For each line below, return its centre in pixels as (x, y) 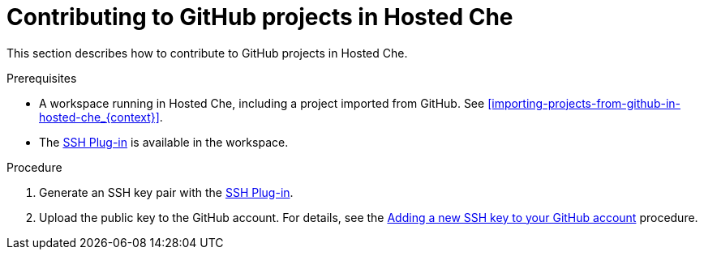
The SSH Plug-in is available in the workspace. (164, 142)
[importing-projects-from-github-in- (584, 103)
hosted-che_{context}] (99, 117)
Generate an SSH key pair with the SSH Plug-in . (166, 192)
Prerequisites (42, 78)
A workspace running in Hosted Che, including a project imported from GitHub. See (262, 103)
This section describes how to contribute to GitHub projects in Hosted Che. (207, 53)
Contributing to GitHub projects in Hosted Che (260, 17)
